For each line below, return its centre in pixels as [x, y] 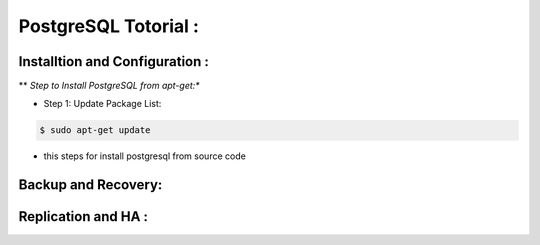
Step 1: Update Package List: [102, 104]
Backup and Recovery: [90, 185]
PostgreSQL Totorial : [109, 26]
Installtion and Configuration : [114, 61]
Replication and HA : [83, 216]
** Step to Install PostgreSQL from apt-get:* [109, 86]
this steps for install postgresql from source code [145, 156]
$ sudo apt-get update [95, 130]
